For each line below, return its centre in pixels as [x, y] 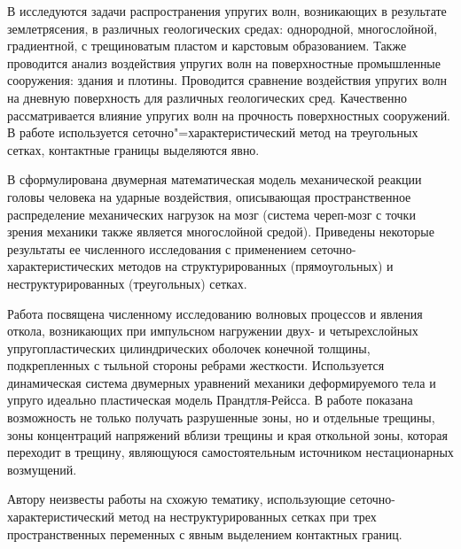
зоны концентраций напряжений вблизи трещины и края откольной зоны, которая [227, 434]
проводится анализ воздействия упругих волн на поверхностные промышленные [224, 62]
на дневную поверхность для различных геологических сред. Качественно [207, 97]
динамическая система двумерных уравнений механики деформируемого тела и [222, 382]
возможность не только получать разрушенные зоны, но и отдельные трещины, [221, 418]
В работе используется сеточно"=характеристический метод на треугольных [213, 132]
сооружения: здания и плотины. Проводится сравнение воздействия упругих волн [227, 80]
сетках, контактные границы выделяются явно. [133, 149]
